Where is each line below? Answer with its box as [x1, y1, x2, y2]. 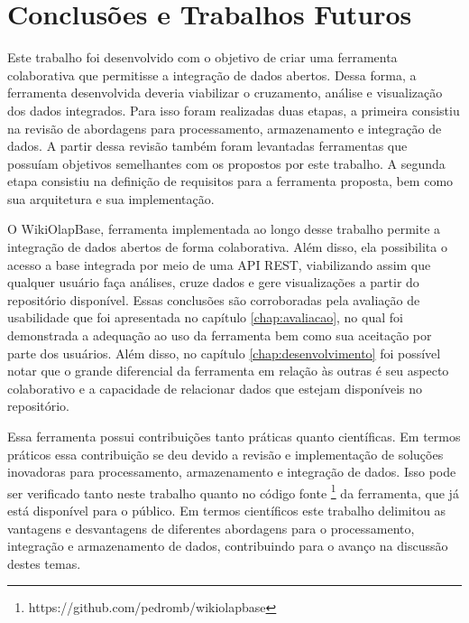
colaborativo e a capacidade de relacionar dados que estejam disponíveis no [7, 378, 423, 397]
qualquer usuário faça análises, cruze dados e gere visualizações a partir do [7, 273, 419, 292]
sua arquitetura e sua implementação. [7, 189, 215, 208]
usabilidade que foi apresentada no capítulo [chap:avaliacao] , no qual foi [7, 308, 403, 327]
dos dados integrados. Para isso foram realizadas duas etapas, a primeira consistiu [7, 100, 460, 119]
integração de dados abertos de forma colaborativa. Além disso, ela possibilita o [7, 237, 447, 256]
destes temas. [7, 553, 81, 572]
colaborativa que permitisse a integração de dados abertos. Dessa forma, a [7, 65, 417, 84]
